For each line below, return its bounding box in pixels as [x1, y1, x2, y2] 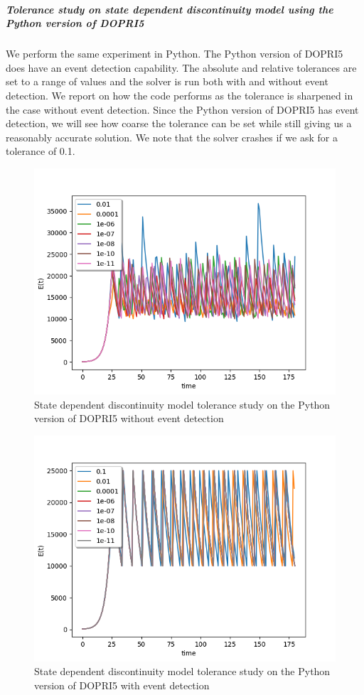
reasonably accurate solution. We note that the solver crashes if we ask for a [6, 129, 338, 144]
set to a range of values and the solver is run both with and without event [6, 74, 328, 89]
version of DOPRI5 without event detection [34, 411, 224, 426]
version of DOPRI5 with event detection [34, 677, 210, 692]
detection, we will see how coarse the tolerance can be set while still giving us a [6, 116, 352, 131]
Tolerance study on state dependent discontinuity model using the [6, 1, 333, 16]
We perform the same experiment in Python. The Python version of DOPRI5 [6, 46, 343, 61]
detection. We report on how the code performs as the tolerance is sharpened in [6, 87, 353, 102]
